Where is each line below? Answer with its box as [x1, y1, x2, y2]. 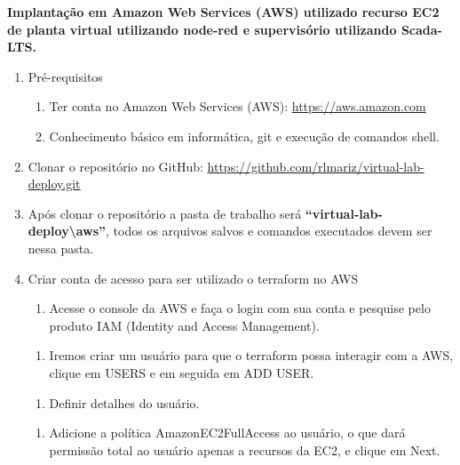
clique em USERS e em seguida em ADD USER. [49, 363, 314, 381]
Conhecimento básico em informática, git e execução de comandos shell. [49, 126, 440, 145]
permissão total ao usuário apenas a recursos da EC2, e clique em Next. [49, 440, 440, 459]
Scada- [401, 20, 442, 38]
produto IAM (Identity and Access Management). [49, 316, 320, 334]
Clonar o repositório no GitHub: [28, 156, 203, 175]
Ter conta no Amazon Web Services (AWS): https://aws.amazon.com [49, 97, 426, 116]
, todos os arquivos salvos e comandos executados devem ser [106, 221, 432, 240]
